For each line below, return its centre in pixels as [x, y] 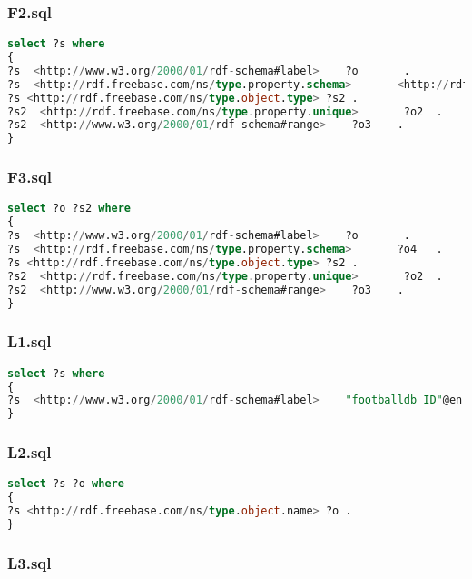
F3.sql [30, 177]
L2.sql [29, 452]
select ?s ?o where [66, 484]
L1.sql [29, 341]
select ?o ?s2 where [69, 209]
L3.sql [29, 562]
